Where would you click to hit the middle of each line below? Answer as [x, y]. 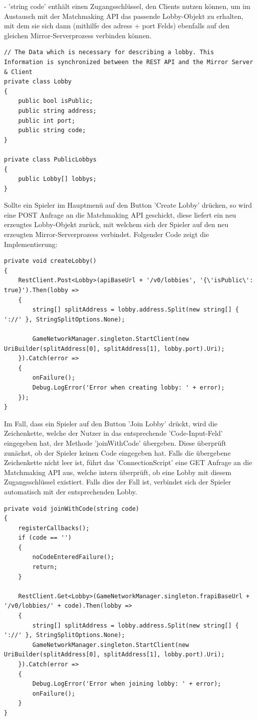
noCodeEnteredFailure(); [73, 557]
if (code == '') [45, 538]
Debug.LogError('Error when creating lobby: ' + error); [128, 387]
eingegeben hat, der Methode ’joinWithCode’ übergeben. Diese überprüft [115, 442]
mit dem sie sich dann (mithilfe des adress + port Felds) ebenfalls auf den [117, 26]
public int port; [47, 120]
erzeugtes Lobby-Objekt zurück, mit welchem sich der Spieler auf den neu [116, 224]
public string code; [52, 130]
